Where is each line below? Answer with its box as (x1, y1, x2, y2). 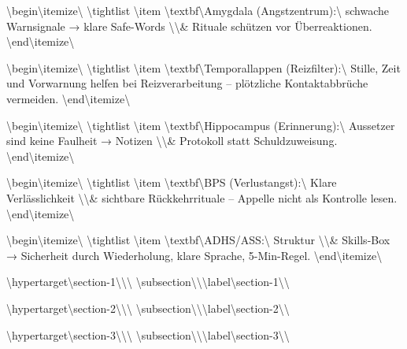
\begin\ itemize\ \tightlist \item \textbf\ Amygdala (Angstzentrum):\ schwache (6, 2, 389, 18)
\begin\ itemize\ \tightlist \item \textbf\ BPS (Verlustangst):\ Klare (6, 174, 337, 191)
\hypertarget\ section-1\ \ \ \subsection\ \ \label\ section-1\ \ (6, 273, 290, 290)
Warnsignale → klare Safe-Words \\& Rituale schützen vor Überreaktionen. (6, 17, 372, 34)
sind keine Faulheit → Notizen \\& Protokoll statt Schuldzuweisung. (6, 132, 338, 149)
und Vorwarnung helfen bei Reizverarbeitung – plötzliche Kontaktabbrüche (6, 75, 368, 91)
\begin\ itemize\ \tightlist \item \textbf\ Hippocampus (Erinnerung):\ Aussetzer (6, 117, 395, 133)
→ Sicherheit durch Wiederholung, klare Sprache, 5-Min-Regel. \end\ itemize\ (6, 247, 383, 263)
